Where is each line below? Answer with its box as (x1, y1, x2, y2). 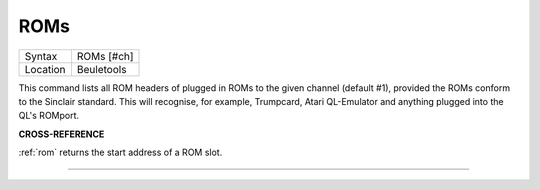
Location (24, 62, 66, 76)
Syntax (24, 49, 58, 63)
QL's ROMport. (18, 110, 80, 122)
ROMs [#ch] (76, 49, 134, 63)
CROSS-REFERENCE (18, 128, 105, 140)
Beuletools (76, 62, 127, 76)
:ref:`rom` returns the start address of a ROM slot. (18, 146, 223, 159)
